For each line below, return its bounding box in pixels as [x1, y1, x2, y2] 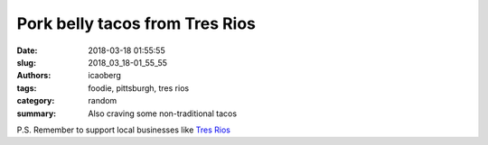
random [88, 95, 117, 106]
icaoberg [88, 70, 122, 81]
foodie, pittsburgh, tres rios [88, 82, 190, 94]
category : [16, 95, 55, 106]
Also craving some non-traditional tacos [88, 108, 238, 119]
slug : [16, 57, 36, 68]
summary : [16, 108, 57, 119]
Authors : [16, 70, 52, 81]
